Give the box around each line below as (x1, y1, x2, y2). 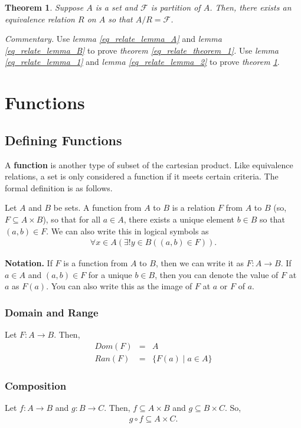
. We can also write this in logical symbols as (46, 224, 209, 237)
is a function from (63, 257, 128, 269)
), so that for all (42, 213, 101, 225)
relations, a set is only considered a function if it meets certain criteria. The (5, 170, 279, 182)
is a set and (95, 1, 138, 13)
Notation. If (5, 257, 53, 269)
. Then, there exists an (210, 1, 292, 13)
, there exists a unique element (123, 213, 235, 225)
